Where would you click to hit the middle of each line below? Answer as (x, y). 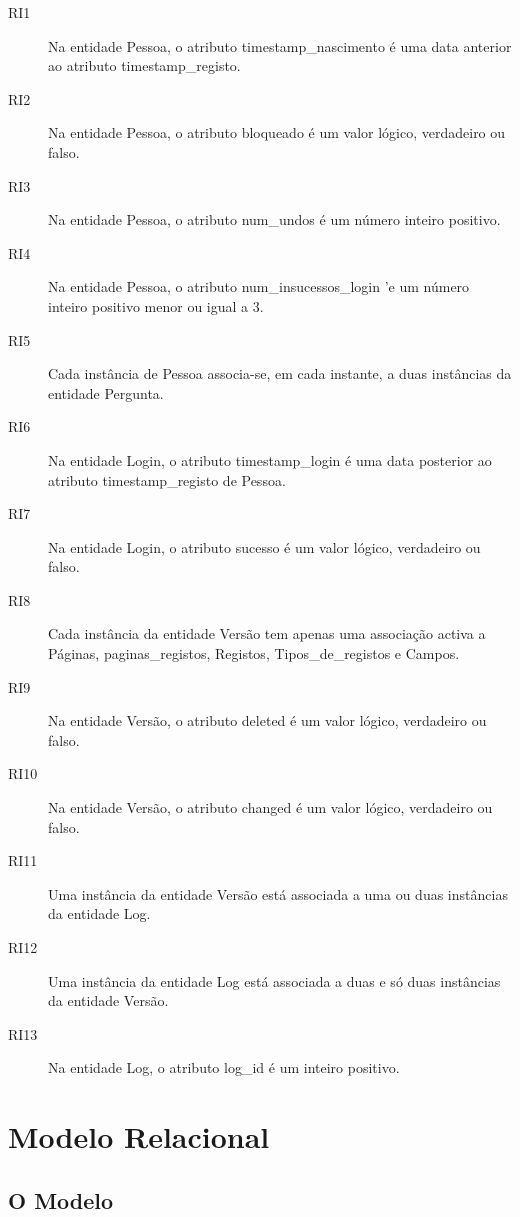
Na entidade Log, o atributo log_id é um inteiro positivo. (224, 1067)
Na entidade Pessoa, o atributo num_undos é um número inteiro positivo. (274, 219)
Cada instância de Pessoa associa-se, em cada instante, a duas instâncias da (280, 373)
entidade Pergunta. (106, 392)
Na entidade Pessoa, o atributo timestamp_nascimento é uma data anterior (280, 45)
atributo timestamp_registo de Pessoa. (167, 479)
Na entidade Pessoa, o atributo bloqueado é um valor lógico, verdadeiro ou (277, 132)
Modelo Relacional (139, 1136)
